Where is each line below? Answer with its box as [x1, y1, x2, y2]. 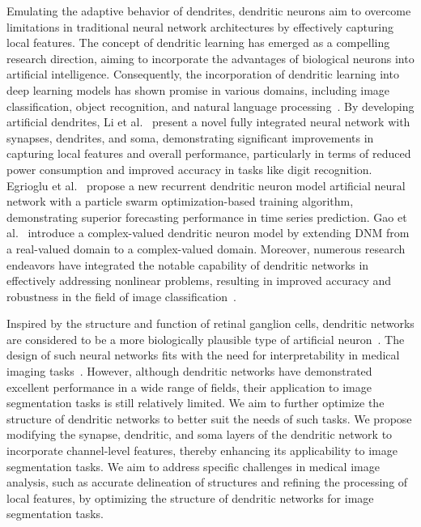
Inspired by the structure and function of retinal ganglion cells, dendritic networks [6, 315, 415, 332]
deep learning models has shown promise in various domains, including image [6, 81, 390, 98]
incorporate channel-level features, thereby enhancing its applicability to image [6, 442, 398, 459]
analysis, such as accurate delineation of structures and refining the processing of [6, 474, 408, 491]
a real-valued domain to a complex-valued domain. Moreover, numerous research [6, 240, 406, 257]
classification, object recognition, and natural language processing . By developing [6, 97, 415, 114]
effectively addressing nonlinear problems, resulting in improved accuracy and [6, 272, 392, 289]
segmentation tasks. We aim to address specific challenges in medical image [6, 457, 380, 474]
